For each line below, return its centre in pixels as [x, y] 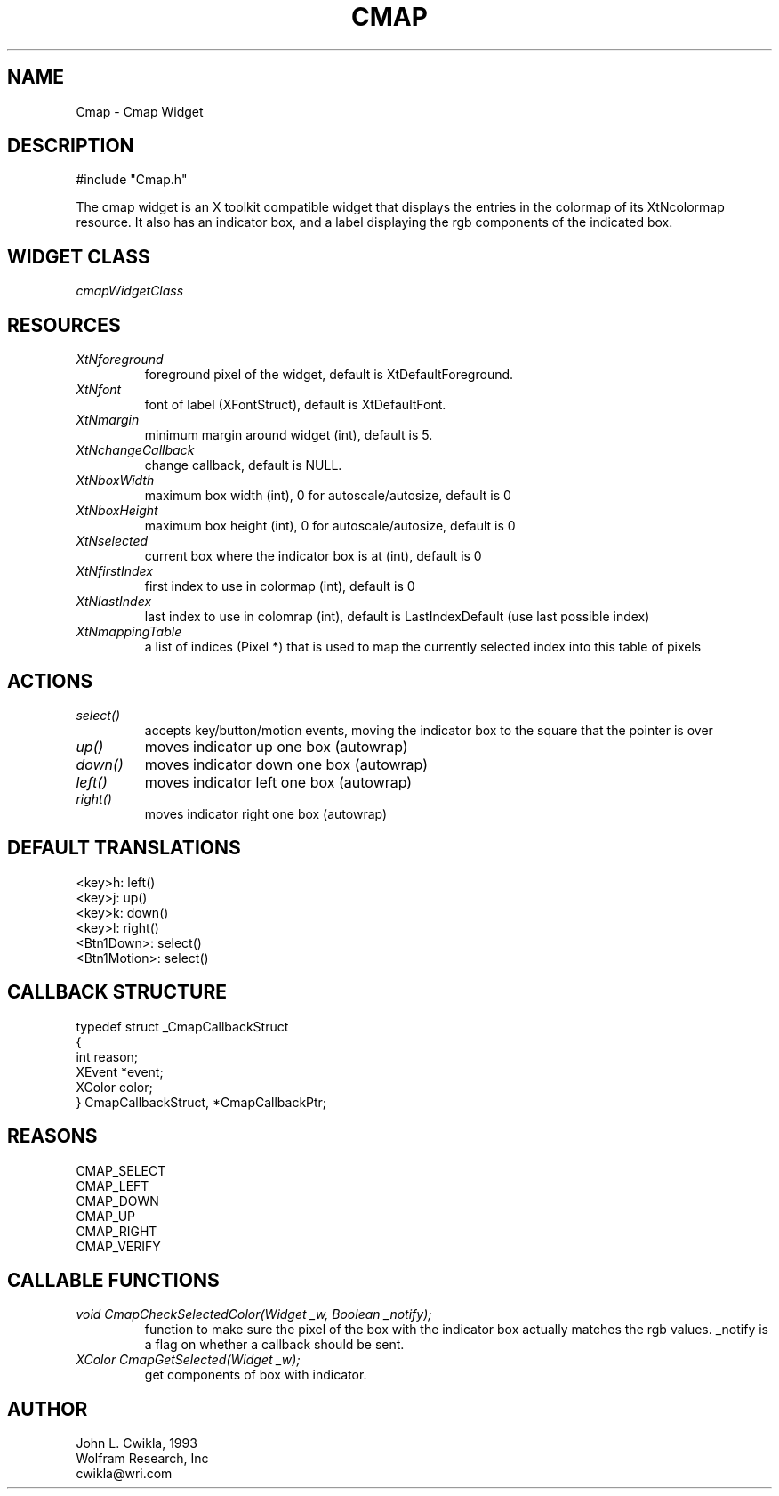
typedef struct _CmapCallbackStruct [182, 1026]
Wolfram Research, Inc [142, 1459]
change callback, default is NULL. [243, 465]
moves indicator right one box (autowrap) [266, 813]
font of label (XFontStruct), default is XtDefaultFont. [295, 405]
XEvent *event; [120, 1071]
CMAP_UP [106, 1216]
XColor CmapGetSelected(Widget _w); [188, 1360]
